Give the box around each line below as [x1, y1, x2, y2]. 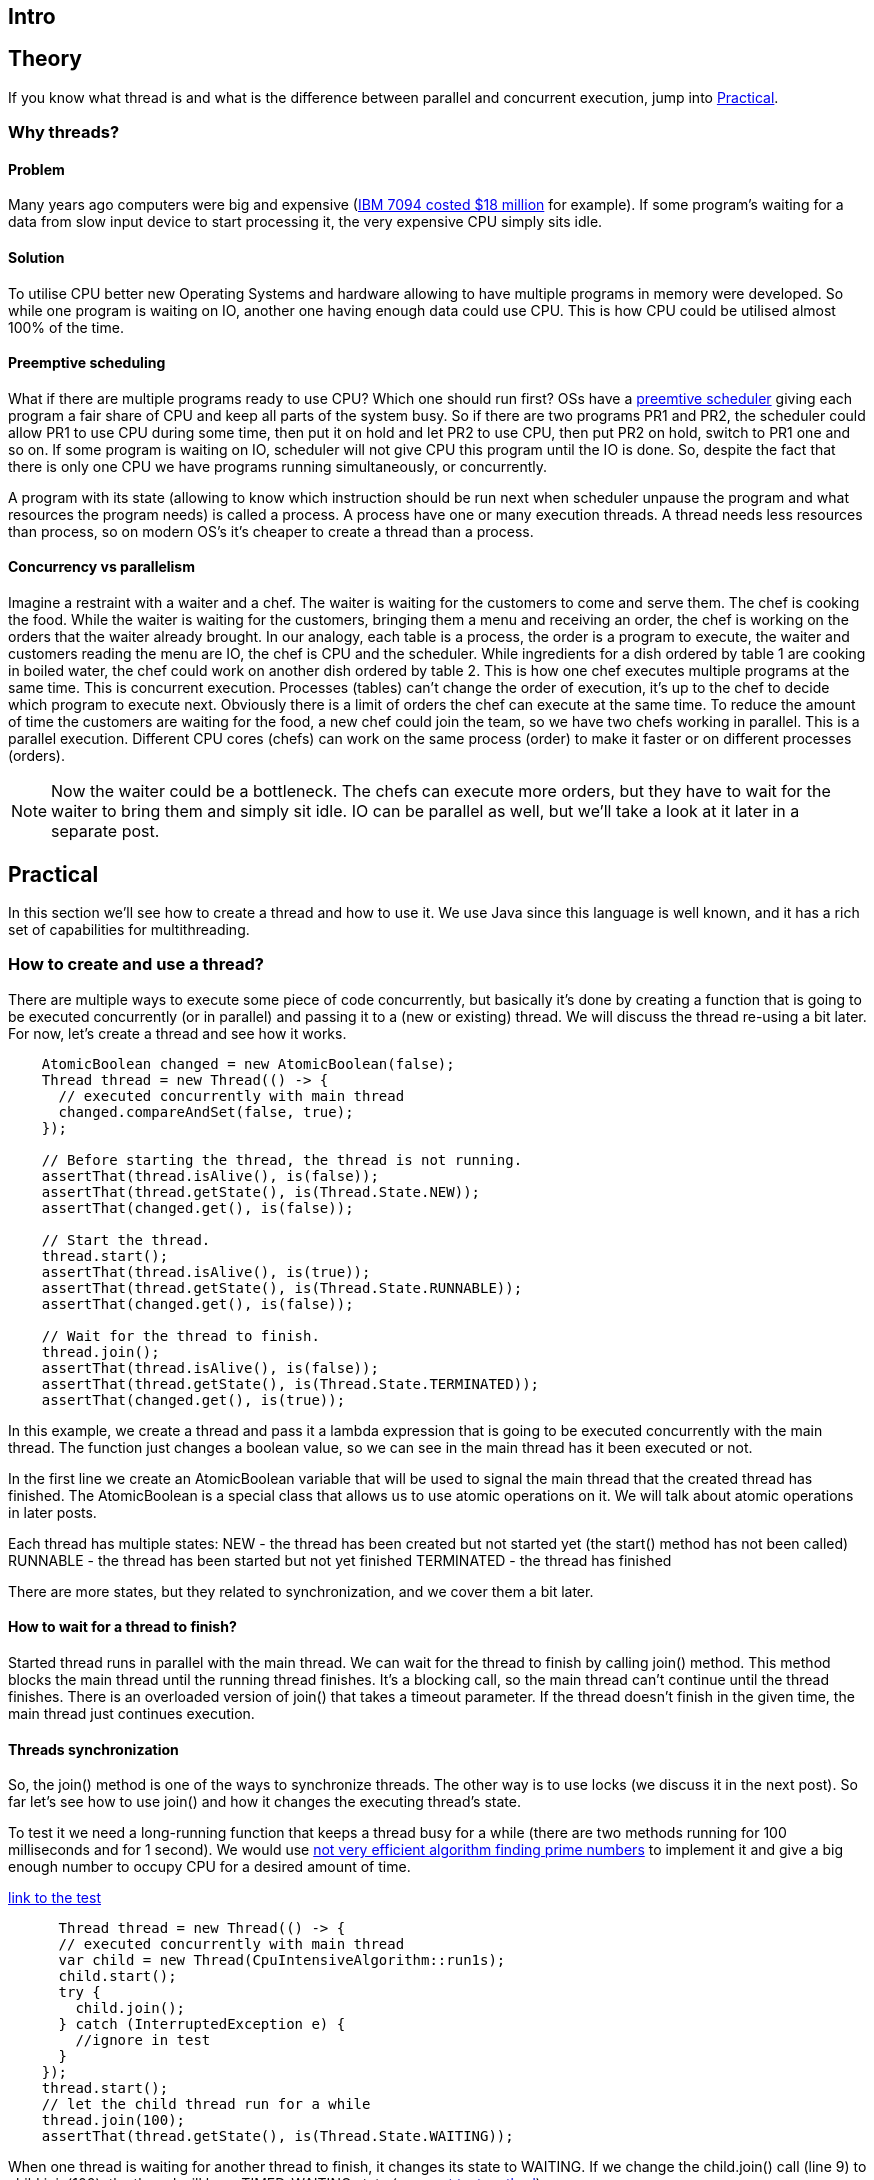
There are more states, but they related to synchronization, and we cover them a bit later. [8, 1582, 594, 1600]
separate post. [51, 821, 160, 842]
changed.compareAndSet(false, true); [58, 1103, 354, 1120]
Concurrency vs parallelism [8, 558, 195, 576]
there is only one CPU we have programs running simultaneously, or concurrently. [8, 457, 548, 475]
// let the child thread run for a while [41, 2096, 371, 2113]
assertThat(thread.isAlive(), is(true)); [41, 1263, 371, 1280]
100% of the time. [8, 318, 124, 336]
